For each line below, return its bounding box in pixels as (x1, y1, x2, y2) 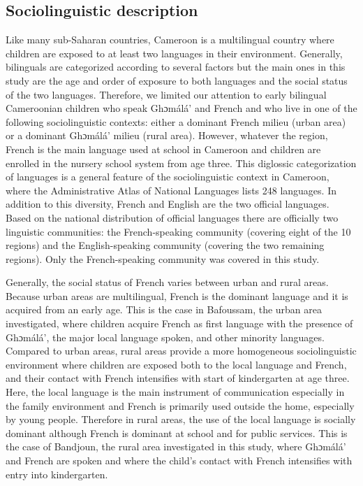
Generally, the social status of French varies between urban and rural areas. (6, 275, 329, 290)
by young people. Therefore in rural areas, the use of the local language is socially (6, 412, 356, 427)
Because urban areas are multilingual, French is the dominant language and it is (6, 288, 348, 303)
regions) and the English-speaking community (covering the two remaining (6, 238, 325, 252)
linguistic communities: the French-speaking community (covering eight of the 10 (6, 224, 351, 238)
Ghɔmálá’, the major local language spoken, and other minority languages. (6, 329, 325, 344)
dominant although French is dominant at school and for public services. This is (6, 425, 348, 440)
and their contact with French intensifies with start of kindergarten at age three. (6, 371, 350, 385)
